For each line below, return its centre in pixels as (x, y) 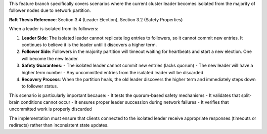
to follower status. (40, 86)
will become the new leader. (50, 58)
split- (246, 95)
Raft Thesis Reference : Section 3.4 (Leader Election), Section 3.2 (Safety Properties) (96, 19)
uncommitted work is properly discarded (51, 109)
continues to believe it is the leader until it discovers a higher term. (89, 45)
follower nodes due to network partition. (50, 10)
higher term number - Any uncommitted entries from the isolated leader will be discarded (112, 72)
